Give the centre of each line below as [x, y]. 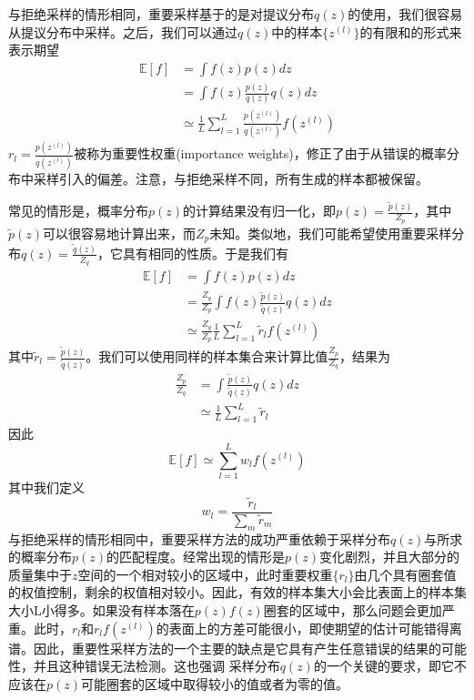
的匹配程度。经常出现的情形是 [196, 557]
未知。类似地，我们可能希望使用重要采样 [331, 233]
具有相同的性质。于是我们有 [205, 253]
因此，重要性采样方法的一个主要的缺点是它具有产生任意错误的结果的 [237, 648]
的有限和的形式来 [411, 31]
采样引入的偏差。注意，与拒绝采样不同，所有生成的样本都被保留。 [231, 178]
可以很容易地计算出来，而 [120, 233]
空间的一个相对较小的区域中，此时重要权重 [205, 574]
